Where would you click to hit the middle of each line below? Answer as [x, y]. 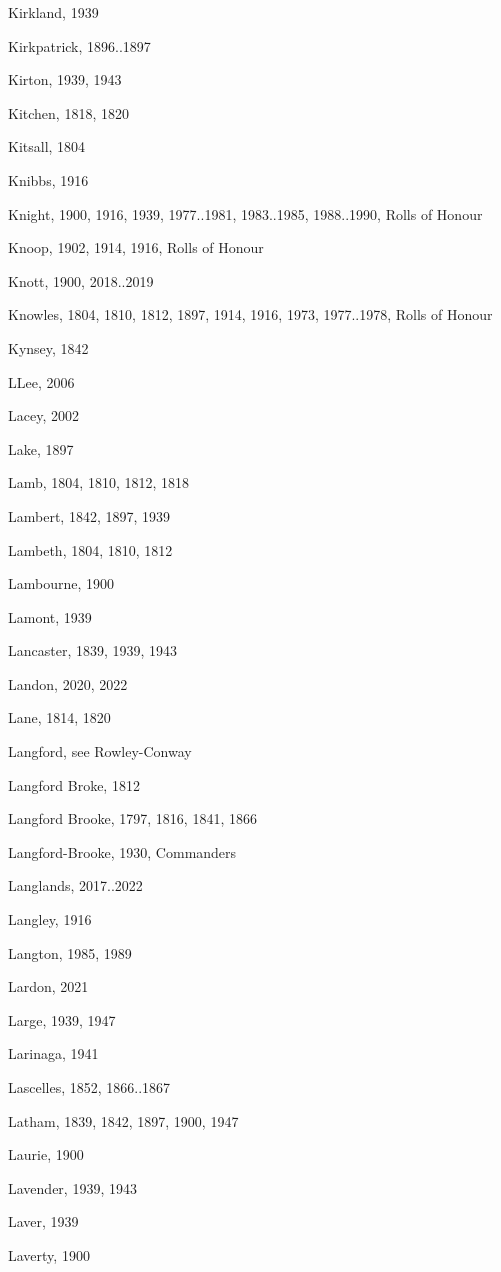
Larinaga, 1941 [53, 1053]
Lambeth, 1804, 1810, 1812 [90, 549]
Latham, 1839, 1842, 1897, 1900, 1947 [123, 1120]
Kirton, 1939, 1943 [65, 79]
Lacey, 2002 [43, 415]
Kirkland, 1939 [53, 12]
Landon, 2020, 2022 [68, 683]
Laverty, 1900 [49, 1254]
